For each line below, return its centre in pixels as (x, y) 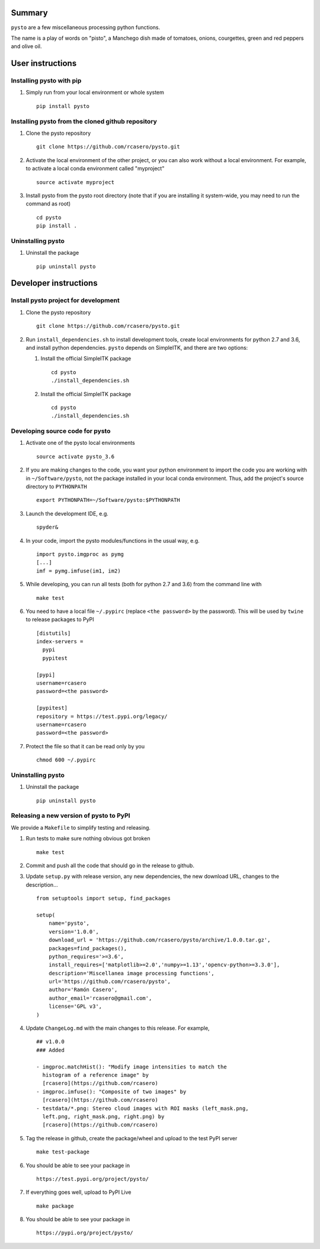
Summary (29, 13)
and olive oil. (26, 46)
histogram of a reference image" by (96, 1075)
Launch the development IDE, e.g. (67, 513)
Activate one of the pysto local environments (81, 443)
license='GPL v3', (75, 1006)
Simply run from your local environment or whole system (95, 93)
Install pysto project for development (65, 301)
